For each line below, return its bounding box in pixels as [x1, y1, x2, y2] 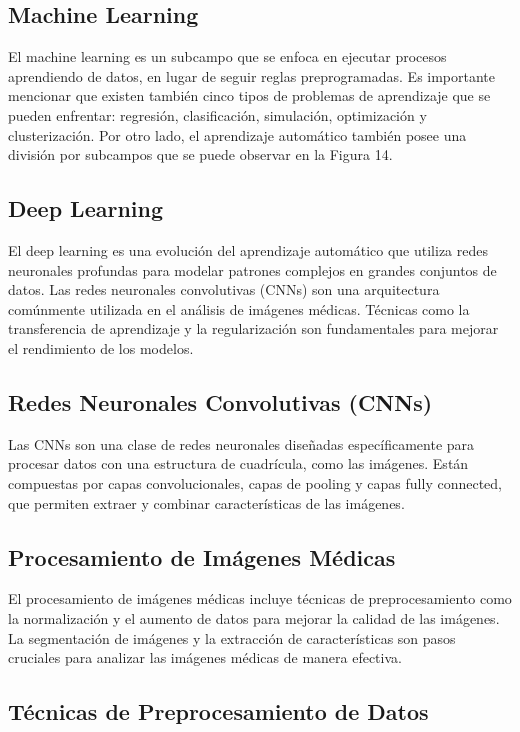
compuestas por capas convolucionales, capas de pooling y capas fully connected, [8, 472, 502, 493]
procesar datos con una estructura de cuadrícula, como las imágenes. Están [8, 453, 469, 474]
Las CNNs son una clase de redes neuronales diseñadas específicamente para [8, 433, 475, 454]
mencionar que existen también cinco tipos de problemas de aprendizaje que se [8, 85, 491, 106]
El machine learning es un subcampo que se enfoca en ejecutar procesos [8, 46, 447, 67]
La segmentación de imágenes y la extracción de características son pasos [8, 627, 456, 648]
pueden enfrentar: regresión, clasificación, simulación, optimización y [8, 104, 427, 125]
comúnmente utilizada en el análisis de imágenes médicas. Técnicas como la [8, 298, 470, 319]
